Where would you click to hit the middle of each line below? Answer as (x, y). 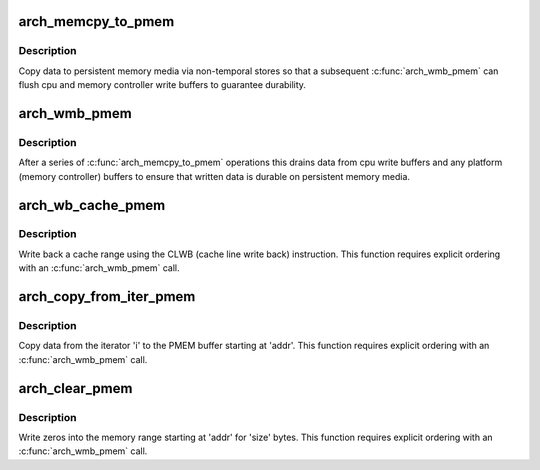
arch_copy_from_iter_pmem (107, 296)
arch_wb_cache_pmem (92, 205)
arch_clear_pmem (75, 388)
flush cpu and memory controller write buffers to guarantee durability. (162, 85)
